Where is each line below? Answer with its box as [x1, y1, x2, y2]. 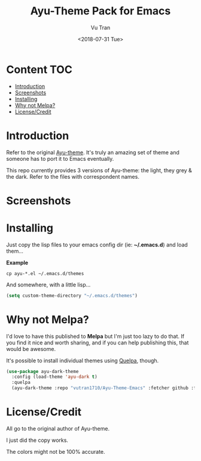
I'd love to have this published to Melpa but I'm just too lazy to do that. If [6, 332, 184, 340]
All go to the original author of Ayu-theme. [6, 425, 109, 432]
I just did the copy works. [6, 436, 69, 444]
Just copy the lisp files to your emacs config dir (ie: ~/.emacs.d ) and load [6, 241, 188, 248]
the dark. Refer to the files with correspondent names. [6, 173, 139, 180]
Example [6, 259, 29, 266]
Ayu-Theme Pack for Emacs [30, 4, 171, 18]
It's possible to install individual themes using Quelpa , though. [6, 357, 159, 364]
